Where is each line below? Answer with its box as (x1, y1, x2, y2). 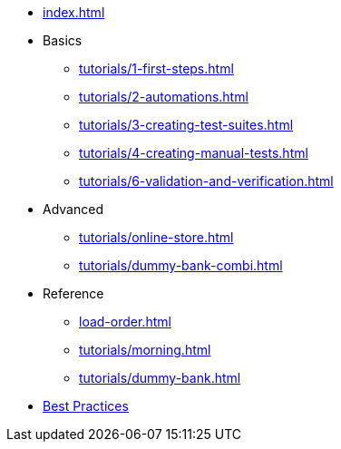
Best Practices (43, 398, 129, 414)
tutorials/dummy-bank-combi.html (79, 258, 283, 273)
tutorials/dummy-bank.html (79, 370, 241, 386)
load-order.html (79, 314, 171, 329)
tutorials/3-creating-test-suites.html (79, 117, 294, 132)
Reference (43, 286, 104, 301)
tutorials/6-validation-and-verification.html (79, 173, 334, 189)
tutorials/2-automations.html (79, 89, 248, 104)
